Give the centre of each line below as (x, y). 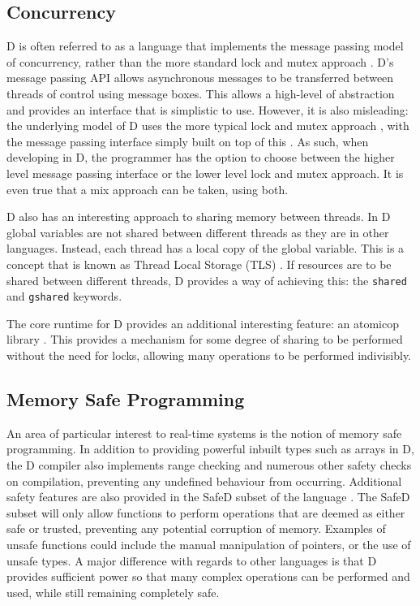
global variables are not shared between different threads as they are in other (198, 232)
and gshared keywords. (64, 296)
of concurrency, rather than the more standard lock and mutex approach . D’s (200, 61)
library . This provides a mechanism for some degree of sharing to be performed (205, 339)
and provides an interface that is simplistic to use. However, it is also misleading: (208, 109)
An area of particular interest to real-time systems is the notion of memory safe (204, 433)
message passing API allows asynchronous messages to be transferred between (200, 78)
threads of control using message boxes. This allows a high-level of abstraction (201, 93)
